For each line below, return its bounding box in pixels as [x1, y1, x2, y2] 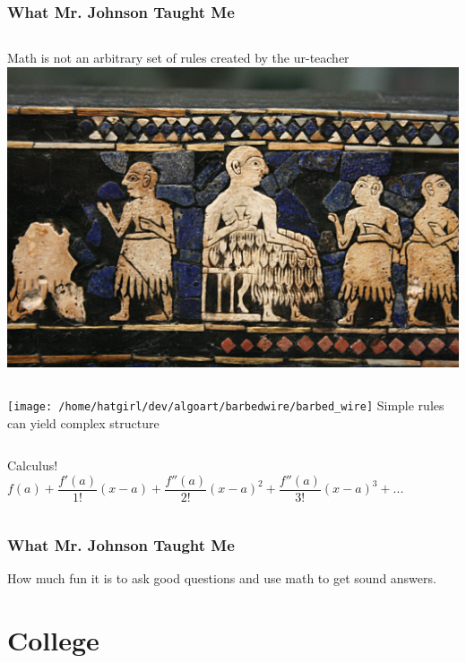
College [7, 621, 99, 658]
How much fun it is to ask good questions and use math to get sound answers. [7, 569, 436, 588]
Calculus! [7, 456, 58, 475]
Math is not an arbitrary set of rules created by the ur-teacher [7, 48, 349, 67]
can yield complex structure [7, 413, 160, 432]
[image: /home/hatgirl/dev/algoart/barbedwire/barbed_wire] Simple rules [7, 396, 444, 415]
